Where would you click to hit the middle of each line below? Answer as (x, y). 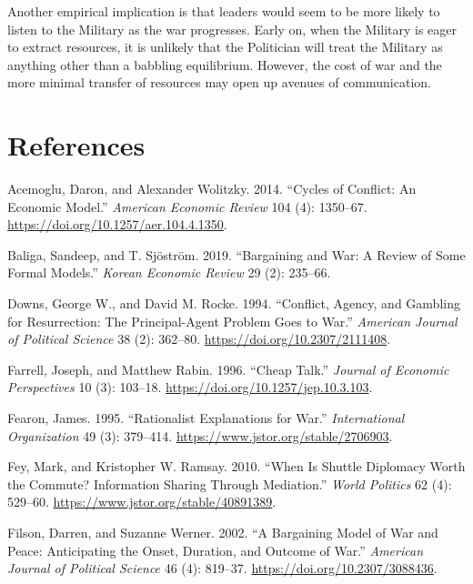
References (76, 145)
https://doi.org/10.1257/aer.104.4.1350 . (117, 224)
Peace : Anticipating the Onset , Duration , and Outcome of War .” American (216, 550)
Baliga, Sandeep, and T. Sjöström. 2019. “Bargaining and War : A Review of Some (236, 254)
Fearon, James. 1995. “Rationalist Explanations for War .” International (206, 418)
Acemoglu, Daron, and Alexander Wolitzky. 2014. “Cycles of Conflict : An (212, 189)
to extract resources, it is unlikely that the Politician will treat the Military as (225, 47)
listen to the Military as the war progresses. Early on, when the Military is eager (232, 29)
